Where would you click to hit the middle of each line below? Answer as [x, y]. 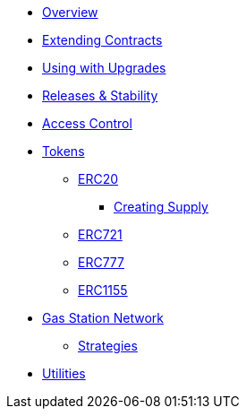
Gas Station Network [103, 318]
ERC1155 [103, 290]
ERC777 [101, 262]
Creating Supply [161, 207]
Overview [70, 12]
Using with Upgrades [104, 68]
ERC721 [100, 234]
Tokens [64, 151]
